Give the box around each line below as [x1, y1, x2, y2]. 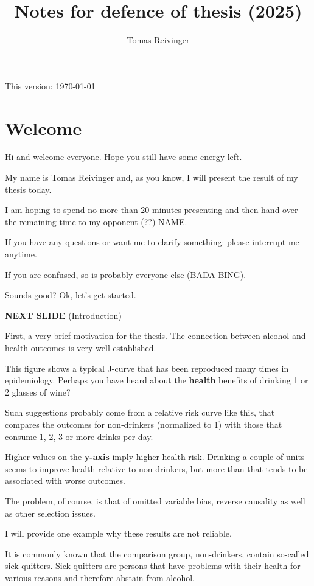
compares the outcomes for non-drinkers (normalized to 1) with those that [5, 417, 282, 430]
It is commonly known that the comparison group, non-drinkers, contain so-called [5, 547, 309, 560]
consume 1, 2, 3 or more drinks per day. [5, 430, 153, 442]
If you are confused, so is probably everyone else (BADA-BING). [5, 268, 246, 281]
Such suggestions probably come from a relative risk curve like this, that [5, 406, 275, 419]
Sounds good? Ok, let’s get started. [5, 288, 136, 301]
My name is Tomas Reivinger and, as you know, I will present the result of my [5, 171, 298, 184]
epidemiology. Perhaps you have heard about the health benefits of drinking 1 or [5, 374, 309, 386]
